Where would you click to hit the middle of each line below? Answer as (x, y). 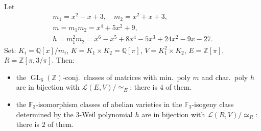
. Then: (63, 60)
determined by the (45, 114)
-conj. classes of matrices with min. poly (126, 77)
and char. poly (225, 77)
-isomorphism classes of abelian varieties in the (109, 104)
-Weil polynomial (106, 114)
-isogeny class (213, 104)
